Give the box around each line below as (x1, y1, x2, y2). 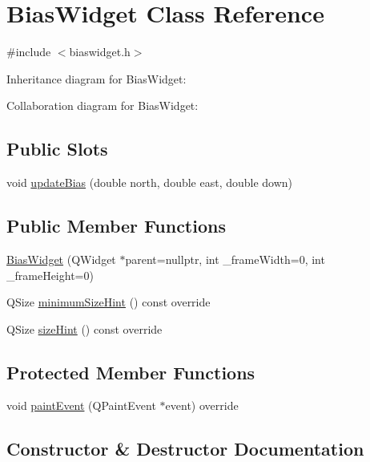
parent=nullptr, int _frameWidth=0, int (125, 250, 325, 267)
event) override (165, 397, 239, 414)
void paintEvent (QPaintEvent (6, 397, 156, 414)
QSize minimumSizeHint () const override (6, 294, 211, 310)
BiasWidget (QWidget (6, 250, 116, 267)
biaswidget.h (69, 43, 131, 60)
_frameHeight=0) (6, 266, 94, 283)
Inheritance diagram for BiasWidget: (6, 70, 187, 87)
